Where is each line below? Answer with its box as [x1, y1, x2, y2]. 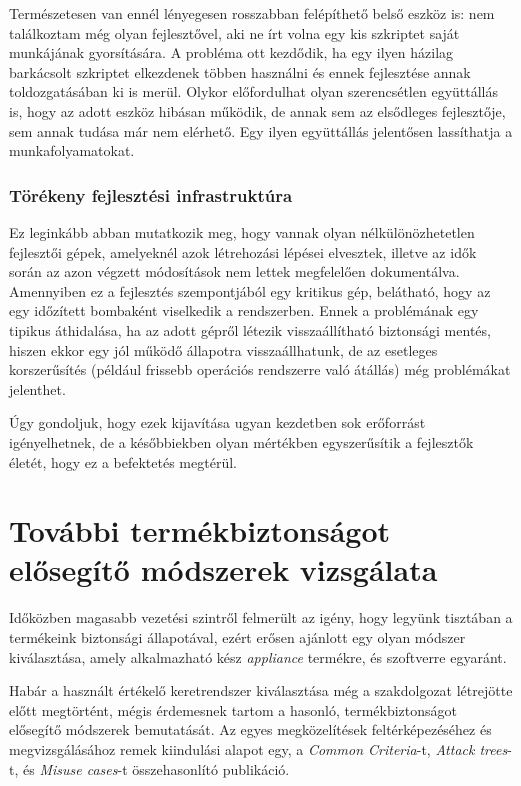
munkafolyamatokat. [9, 140, 135, 161]
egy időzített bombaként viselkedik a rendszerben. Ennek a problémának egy [9, 300, 479, 321]
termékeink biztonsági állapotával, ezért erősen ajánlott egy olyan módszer [9, 627, 466, 647]
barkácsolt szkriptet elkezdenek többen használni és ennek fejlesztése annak [9, 61, 471, 82]
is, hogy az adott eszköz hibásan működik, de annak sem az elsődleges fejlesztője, [9, 100, 506, 121]
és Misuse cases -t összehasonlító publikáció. [22, 758, 290, 779]
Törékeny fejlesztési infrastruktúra [9, 182, 293, 207]
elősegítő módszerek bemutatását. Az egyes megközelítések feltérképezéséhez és [9, 719, 492, 740]
